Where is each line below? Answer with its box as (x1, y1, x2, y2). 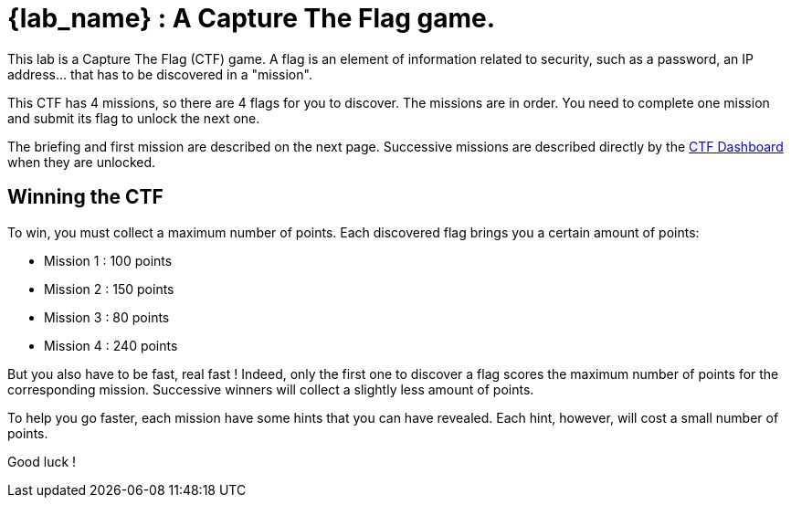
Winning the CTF (7, 185, 163, 209)
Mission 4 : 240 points (44, 337, 178, 353)
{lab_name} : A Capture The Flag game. (7, 3, 496, 34)
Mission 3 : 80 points (44, 309, 170, 325)
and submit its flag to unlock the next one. (7, 110, 260, 126)
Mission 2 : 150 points (44, 280, 174, 297)
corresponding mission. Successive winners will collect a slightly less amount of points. (7, 381, 534, 397)
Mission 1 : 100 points (44, 252, 173, 268)
